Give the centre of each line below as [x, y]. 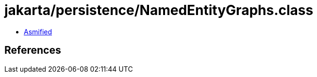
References [33, 50]
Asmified [38, 31]
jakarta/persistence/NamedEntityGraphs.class [159, 10]
